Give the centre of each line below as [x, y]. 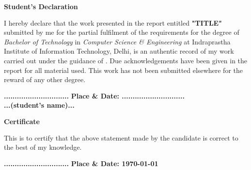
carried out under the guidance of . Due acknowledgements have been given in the [126, 60]
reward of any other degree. [45, 79]
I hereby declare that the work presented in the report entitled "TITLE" [113, 22]
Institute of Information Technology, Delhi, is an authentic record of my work [119, 51]
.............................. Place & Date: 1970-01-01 [81, 163]
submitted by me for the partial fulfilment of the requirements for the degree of [122, 32]
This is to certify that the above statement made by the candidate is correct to [121, 137]
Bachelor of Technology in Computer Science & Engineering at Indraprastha [117, 41]
